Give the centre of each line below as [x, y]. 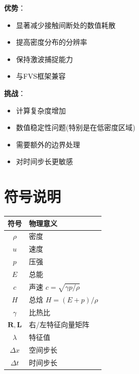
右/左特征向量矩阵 [59, 324]
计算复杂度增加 [41, 110]
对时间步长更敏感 [44, 161]
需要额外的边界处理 [48, 144]
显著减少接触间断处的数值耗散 [66, 25]
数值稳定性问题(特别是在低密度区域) [76, 127]
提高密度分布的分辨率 [51, 42]
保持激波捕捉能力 [44, 59]
